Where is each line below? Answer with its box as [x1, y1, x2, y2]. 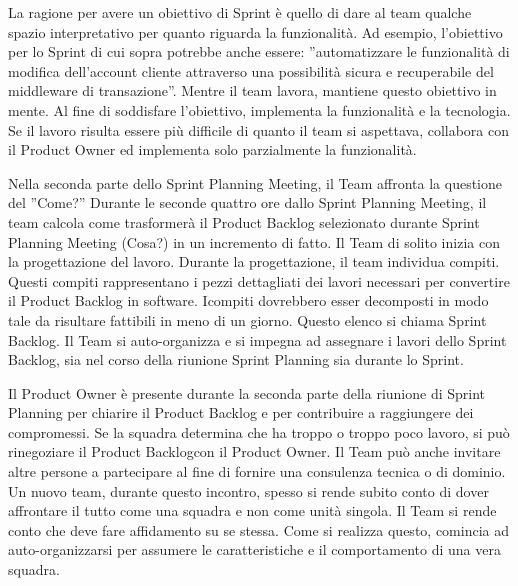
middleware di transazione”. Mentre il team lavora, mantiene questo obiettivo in [8, 80, 497, 101]
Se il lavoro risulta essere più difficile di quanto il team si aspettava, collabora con [8, 119, 510, 140]
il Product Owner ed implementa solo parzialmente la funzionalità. [8, 139, 417, 160]
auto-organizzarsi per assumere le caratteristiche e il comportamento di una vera [8, 539, 501, 560]
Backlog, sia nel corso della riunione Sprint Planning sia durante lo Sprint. [8, 349, 464, 370]
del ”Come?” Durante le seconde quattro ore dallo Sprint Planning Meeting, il [8, 192, 487, 213]
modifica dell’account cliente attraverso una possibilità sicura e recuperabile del [8, 60, 494, 81]
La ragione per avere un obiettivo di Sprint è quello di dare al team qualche [8, 2, 472, 22]
